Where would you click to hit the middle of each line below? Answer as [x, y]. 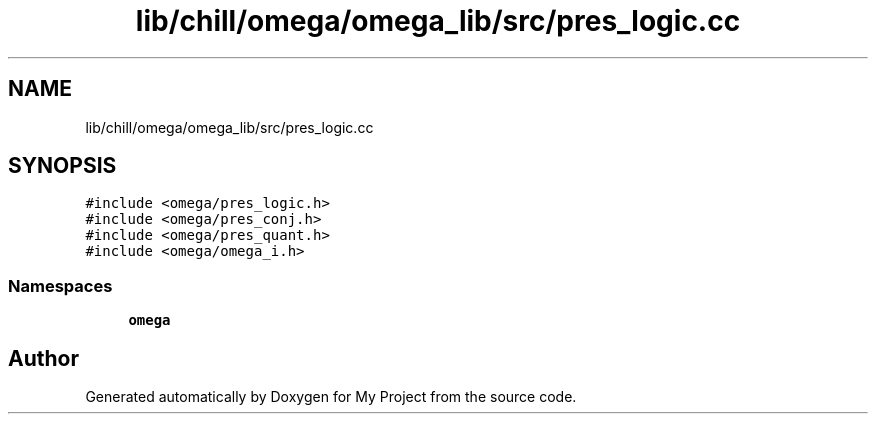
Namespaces [60, 285]
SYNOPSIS [62, 166]
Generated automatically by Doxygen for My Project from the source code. [331, 397]
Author [43, 358]
